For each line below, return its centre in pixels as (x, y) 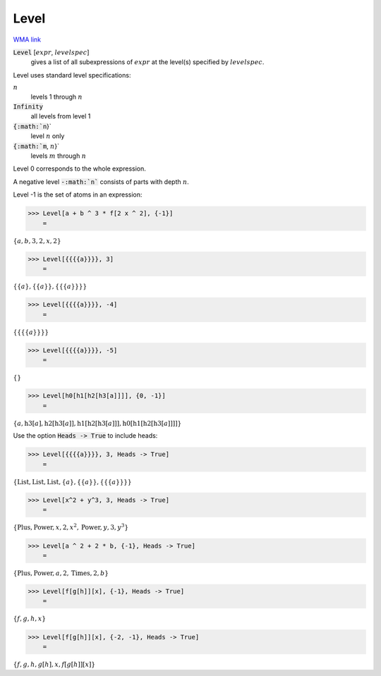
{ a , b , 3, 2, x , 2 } (37, 241)
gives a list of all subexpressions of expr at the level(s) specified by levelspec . (147, 62)
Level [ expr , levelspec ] (51, 52)
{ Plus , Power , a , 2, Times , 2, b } (61, 573)
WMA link (27, 39)
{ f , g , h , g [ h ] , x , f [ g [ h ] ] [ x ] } (54, 665)
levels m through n (58, 156)
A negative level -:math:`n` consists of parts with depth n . (101, 182)
